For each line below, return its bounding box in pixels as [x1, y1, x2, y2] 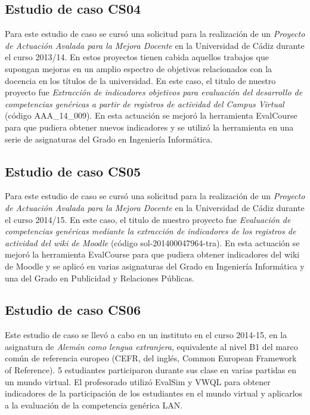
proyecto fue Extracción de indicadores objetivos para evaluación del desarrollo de [5, 86, 303, 98]
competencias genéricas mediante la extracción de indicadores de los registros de [5, 225, 296, 237]
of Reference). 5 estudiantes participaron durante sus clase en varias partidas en [5, 364, 297, 376]
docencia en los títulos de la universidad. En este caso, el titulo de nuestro [5, 74, 276, 86]
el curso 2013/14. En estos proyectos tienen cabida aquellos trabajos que [5, 51, 269, 63]
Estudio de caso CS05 [5, 162, 141, 180]
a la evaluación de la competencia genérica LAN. [5, 398, 183, 411]
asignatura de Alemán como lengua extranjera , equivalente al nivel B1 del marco [5, 340, 298, 352]
